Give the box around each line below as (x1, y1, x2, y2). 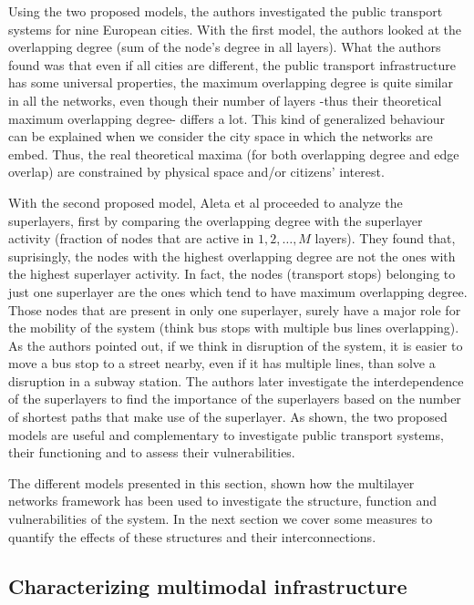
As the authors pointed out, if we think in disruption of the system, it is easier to (8, 335, 463, 354)
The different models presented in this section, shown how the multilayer (8, 473, 415, 492)
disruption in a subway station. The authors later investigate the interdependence (8, 371, 464, 390)
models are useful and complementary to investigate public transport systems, (8, 425, 444, 444)
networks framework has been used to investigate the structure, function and (8, 491, 437, 510)
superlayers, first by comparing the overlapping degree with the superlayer (8, 210, 423, 230)
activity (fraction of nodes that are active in (8, 229, 254, 248)
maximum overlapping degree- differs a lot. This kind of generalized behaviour (8, 108, 446, 128)
